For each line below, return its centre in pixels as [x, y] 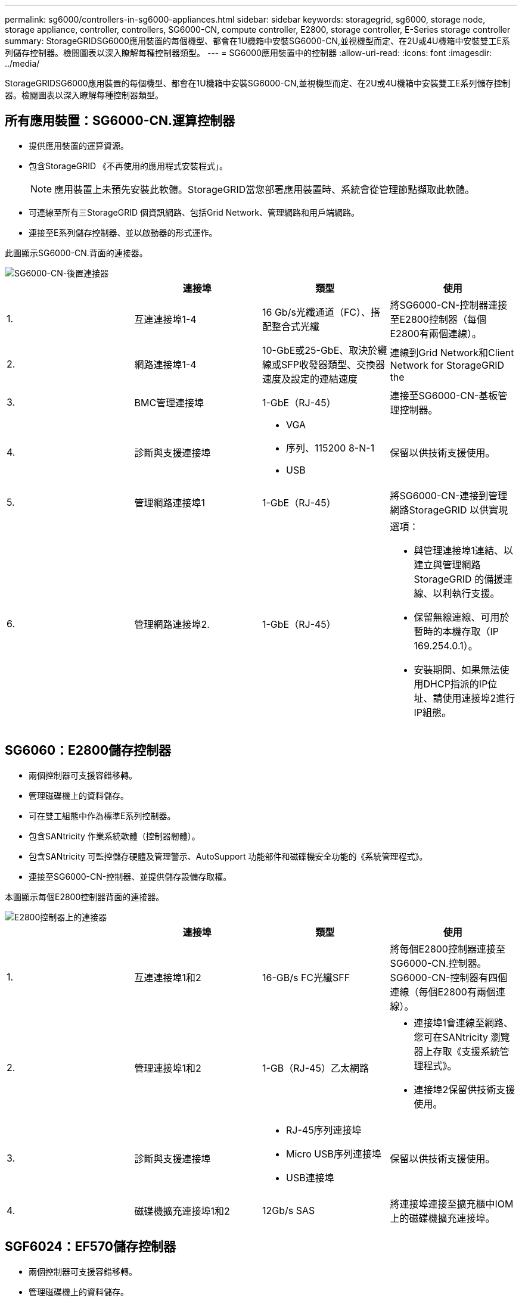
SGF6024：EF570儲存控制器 [90, 1247]
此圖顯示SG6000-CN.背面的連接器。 [76, 253]
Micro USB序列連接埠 [334, 1154]
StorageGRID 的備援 [459, 579]
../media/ [22, 63]
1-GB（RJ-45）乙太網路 [316, 1068]
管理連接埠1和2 [168, 1068]
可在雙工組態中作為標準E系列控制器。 [102, 816]
